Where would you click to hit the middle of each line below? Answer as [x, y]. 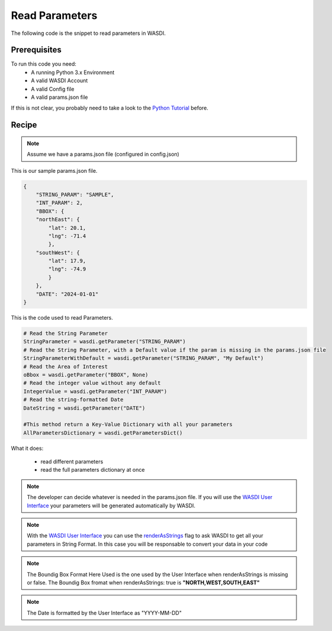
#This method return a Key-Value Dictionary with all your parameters [128, 424]
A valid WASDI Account [59, 81]
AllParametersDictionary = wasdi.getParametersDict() [103, 433]
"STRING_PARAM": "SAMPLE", [75, 194]
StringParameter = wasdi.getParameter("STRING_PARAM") [104, 342]
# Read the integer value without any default [92, 383]
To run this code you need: [44, 64]
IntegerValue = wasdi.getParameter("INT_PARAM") [95, 391]
